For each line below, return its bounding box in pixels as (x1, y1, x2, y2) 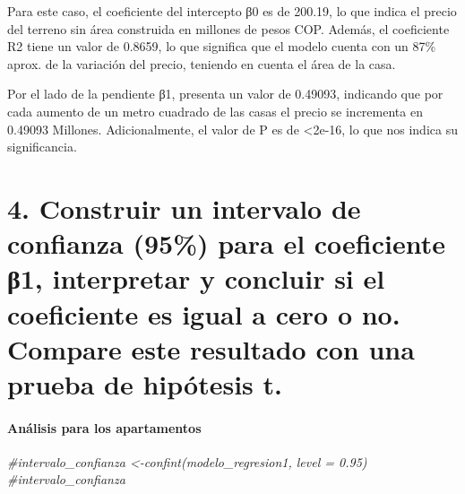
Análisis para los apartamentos (7, 418, 202, 437)
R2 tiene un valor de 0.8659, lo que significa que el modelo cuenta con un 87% (7, 37, 436, 56)
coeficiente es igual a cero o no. (7, 295, 400, 332)
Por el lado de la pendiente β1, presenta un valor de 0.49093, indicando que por (7, 84, 443, 103)
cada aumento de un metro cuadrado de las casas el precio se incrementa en (7, 101, 423, 120)
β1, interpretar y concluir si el (7, 260, 385, 297)
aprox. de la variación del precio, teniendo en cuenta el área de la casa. (7, 54, 396, 73)
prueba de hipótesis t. (7, 365, 282, 402)
